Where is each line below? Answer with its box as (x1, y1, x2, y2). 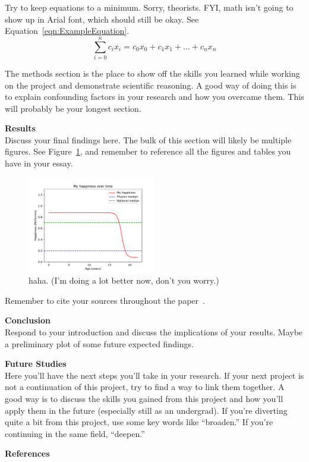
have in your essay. (5, 157, 73, 169)
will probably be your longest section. (5, 102, 141, 114)
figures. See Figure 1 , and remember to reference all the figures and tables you (5, 145, 291, 158)
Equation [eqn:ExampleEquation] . (5, 24, 130, 37)
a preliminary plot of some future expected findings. (5, 337, 194, 350)
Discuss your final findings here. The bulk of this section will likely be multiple (5, 133, 292, 146)
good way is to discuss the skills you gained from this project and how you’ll (5, 392, 283, 404)
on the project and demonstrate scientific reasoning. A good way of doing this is (5, 78, 297, 91)
